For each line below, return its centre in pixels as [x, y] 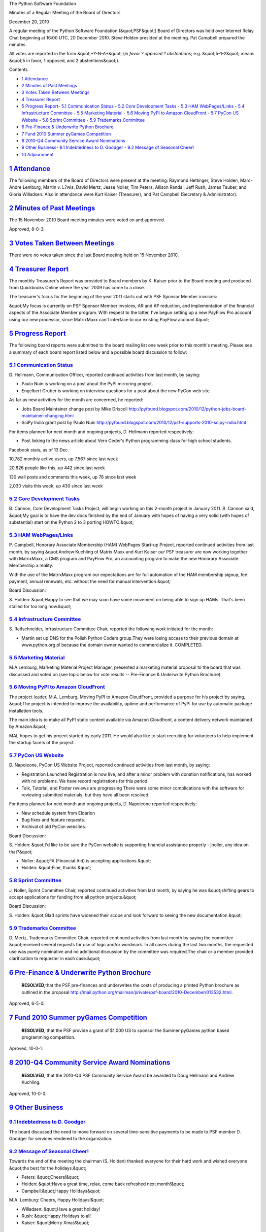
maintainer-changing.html [48, 415]
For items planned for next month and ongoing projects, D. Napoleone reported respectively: [103, 804]
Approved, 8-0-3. [27, 229]
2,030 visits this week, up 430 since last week [56, 486]
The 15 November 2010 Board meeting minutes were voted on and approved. [87, 220]
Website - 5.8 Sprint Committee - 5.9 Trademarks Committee [83, 120]
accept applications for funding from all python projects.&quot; [73, 897]
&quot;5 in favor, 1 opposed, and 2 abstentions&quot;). [64, 60]
